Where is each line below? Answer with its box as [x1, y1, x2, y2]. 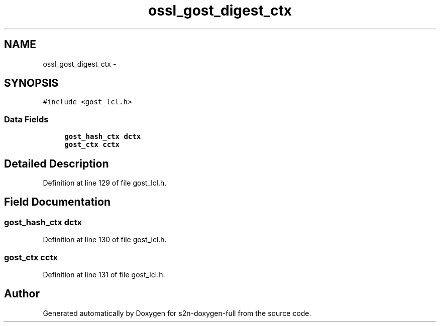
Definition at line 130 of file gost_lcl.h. [43, 235, 167, 244]
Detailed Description [4, 157, 109, 170]
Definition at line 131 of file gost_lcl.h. [43, 270, 165, 279]
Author [4, 287, 40, 300]
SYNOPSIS [4, 77, 59, 90]
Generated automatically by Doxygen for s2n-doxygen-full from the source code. [43, 308, 311, 317]
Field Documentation [4, 196, 111, 209]
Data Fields [4, 114, 49, 124]
